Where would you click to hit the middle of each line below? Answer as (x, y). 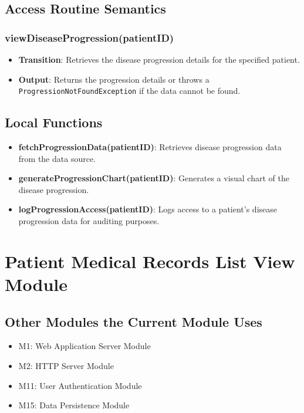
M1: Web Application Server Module (85, 346)
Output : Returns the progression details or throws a (114, 79)
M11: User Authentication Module (80, 385)
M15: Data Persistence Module (74, 405)
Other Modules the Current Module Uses (134, 321)
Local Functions (54, 122)
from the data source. (57, 158)
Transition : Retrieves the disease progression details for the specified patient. (159, 59)
